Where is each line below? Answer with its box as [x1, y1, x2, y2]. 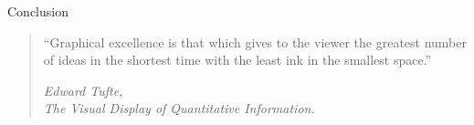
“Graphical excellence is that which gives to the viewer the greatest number [43, 32, 467, 51]
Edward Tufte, [43, 80, 123, 99]
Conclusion [7, 2, 68, 20]
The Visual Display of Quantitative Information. [43, 99, 315, 118]
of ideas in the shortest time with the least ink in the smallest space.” [43, 50, 432, 69]
